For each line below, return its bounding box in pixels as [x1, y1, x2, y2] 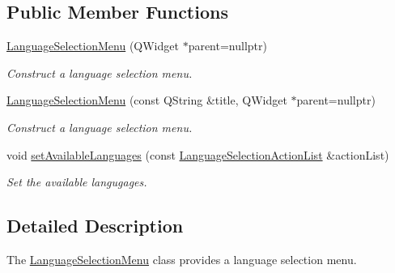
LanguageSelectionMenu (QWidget [6, 37, 179, 54]
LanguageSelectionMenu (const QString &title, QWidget [6, 92, 287, 109]
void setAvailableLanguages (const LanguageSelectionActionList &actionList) [6, 146, 389, 163]
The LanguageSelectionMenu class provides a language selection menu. [6, 250, 357, 267]
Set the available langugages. [6, 173, 147, 190]
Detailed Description [6, 213, 184, 238]
